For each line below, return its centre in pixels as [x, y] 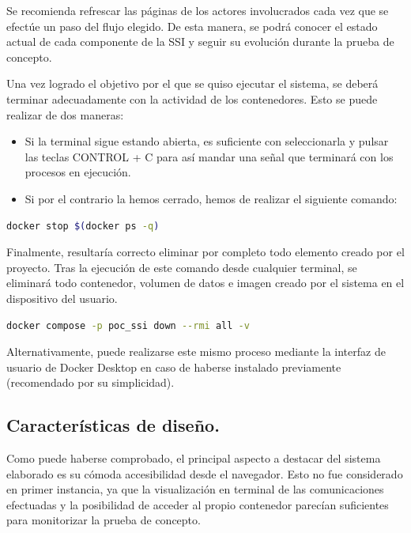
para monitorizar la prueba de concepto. [104, 520]
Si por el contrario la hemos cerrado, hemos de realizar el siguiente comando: [211, 198]
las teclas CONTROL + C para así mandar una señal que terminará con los [209, 156]
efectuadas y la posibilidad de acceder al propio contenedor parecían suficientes [198, 504]
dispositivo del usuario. [62, 298]
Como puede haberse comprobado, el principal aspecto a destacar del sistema [194, 458]
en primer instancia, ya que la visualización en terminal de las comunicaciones [195, 489]
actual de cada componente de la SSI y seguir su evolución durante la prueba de [200, 42]
